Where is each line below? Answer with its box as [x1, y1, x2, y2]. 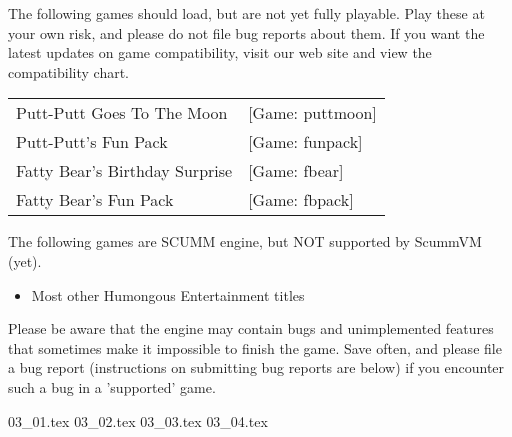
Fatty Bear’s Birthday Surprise [16, 159, 233, 183]
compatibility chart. [8, 61, 130, 82]
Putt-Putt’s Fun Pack [16, 130, 168, 154]
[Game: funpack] [248, 130, 363, 154]
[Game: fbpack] [248, 188, 354, 212]
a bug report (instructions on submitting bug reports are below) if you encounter [8, 357, 505, 378]
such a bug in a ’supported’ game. [8, 376, 216, 397]
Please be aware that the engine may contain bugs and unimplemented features [8, 318, 494, 339]
